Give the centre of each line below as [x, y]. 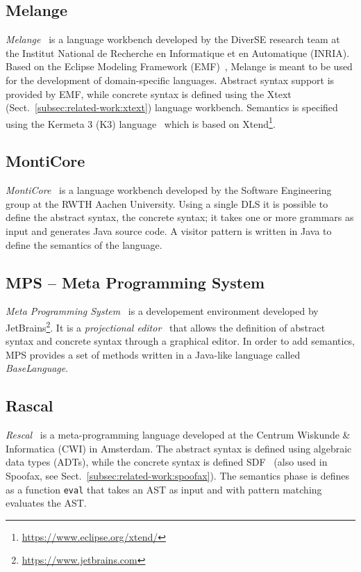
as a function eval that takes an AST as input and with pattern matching [164, 489]
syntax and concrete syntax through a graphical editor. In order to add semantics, [180, 341]
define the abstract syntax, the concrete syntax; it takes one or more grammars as [180, 217]
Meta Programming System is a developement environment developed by [162, 311]
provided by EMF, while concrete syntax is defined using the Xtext [149, 93]
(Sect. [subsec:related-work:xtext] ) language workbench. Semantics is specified [172, 107]
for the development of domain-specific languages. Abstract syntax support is [170, 80]
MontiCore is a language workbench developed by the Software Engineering [169, 190]
